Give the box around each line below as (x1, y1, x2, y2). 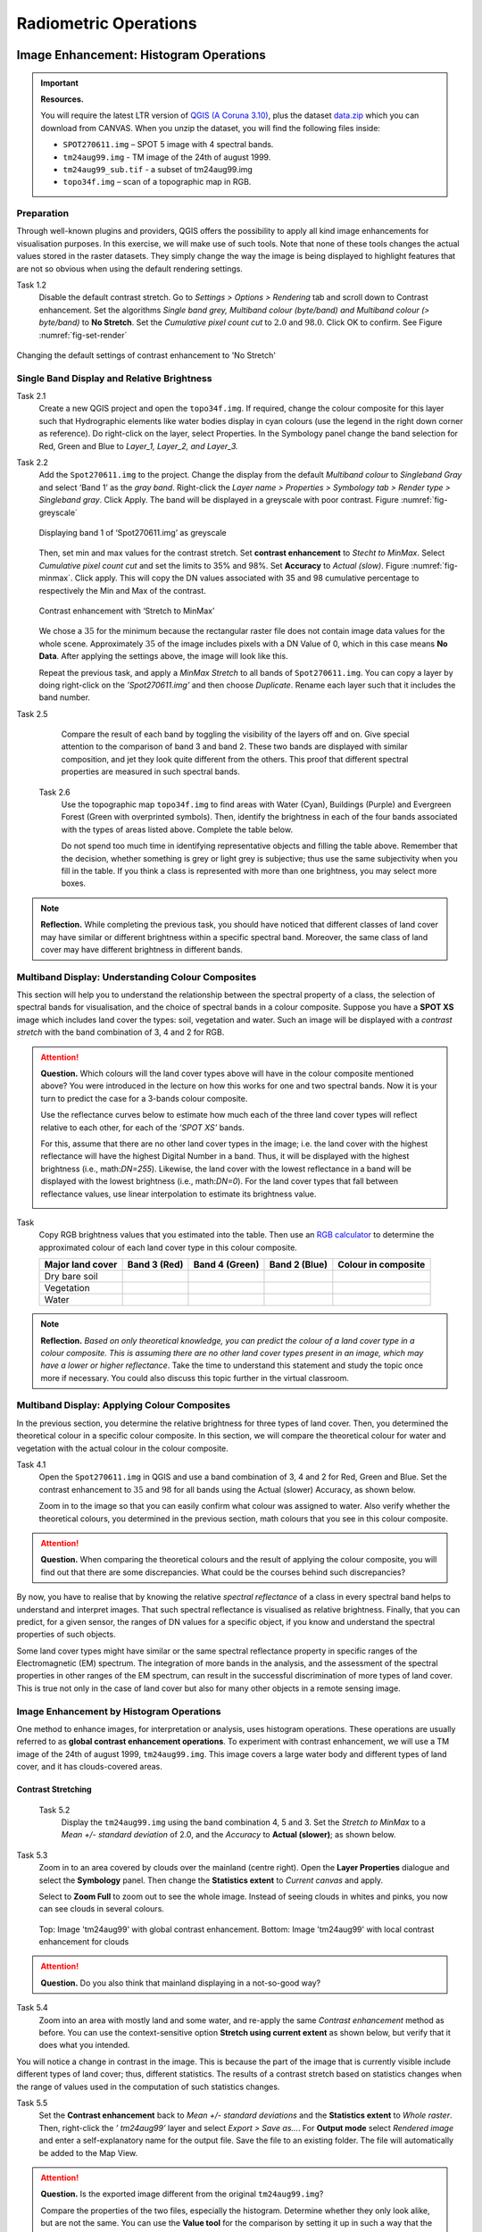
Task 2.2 (16, 457, 48, 468)
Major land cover (44, 1259, 118, 1271)
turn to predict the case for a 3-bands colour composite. (40, 1093, 248, 1104)
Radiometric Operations (16, 13, 197, 33)
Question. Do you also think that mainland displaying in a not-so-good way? (40, 1978, 321, 1988)
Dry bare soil (44, 1270, 98, 1283)
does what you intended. (38, 2040, 130, 2051)
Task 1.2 (16, 279, 47, 290)
